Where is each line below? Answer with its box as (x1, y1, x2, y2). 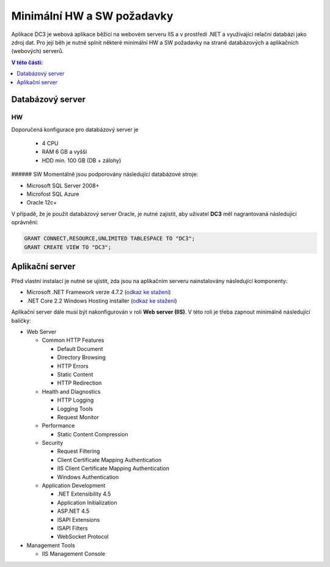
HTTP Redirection (57, 379, 102, 387)
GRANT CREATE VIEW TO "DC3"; (24, 244, 112, 250)
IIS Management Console (42, 550, 106, 558)
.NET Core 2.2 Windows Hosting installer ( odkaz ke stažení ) (26, 297, 177, 305)
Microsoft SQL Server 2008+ (26, 182, 100, 189)
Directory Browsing (57, 354, 106, 361)
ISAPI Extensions (57, 516, 100, 523)
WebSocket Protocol (57, 533, 109, 540)
